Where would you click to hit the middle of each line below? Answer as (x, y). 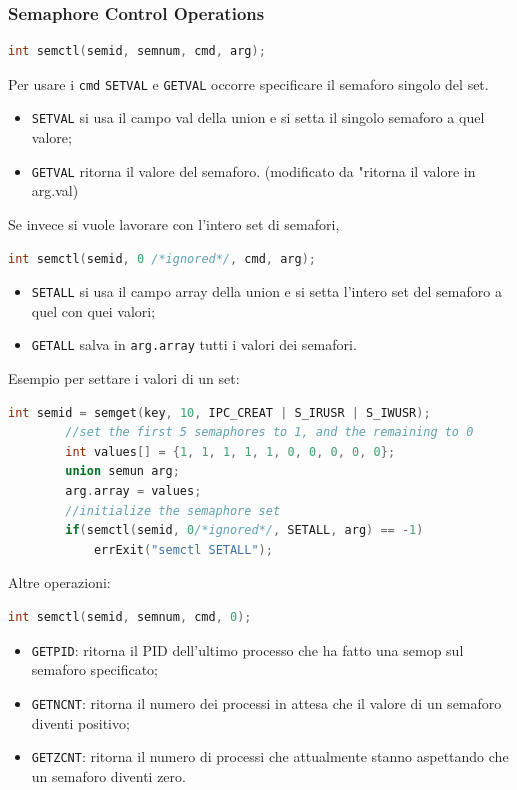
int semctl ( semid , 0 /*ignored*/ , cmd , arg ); (162, 258)
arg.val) (55, 190)
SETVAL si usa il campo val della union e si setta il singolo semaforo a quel (258, 117)
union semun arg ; (122, 471)
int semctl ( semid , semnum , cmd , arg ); (137, 51)
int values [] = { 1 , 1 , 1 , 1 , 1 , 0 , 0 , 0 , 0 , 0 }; (230, 451)
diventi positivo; (80, 722)
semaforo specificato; (94, 669)
